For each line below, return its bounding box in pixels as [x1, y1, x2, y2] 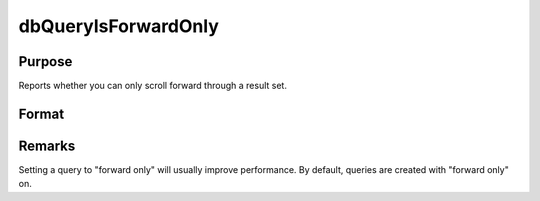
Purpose [18, 53, 73, 70]
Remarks [18, 137, 76, 154]
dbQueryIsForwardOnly [18, 15, 220, 37]
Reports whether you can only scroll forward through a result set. [18, 80, 287, 92]
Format [18, 105, 65, 122]
